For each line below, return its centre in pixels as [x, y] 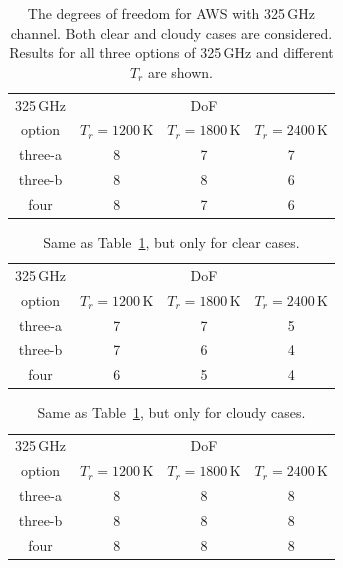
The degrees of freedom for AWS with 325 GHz [171, 13]
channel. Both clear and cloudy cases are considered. [171, 32]
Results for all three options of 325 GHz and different [171, 52]
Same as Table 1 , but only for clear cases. [171, 242]
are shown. [180, 71]
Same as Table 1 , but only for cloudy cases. [171, 412]
